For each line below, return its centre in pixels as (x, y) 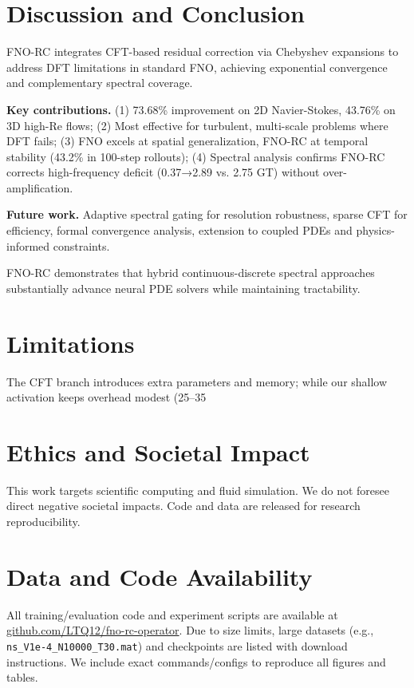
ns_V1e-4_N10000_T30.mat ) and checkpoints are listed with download (177, 645)
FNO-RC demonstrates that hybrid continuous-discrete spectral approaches (191, 273)
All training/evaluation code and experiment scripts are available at (172, 614)
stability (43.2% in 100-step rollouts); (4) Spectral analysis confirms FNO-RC (196, 156)
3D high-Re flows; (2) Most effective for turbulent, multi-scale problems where (197, 125)
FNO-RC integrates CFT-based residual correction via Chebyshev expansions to (203, 51)
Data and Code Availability (160, 576)
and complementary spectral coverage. (100, 83)
